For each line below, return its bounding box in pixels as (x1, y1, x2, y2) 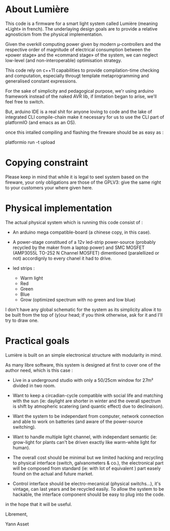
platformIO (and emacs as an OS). (5, 119, 76, 125)
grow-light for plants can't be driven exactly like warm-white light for (12, 439, 157, 445)
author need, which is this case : (5, 367, 73, 373)
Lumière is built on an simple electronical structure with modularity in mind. (5, 352, 162, 358)
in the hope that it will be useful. (5, 501, 72, 507)
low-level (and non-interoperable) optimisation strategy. (5, 57, 122, 63)
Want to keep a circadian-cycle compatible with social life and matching (12, 392, 163, 398)
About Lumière (5, 4, 70, 15)
